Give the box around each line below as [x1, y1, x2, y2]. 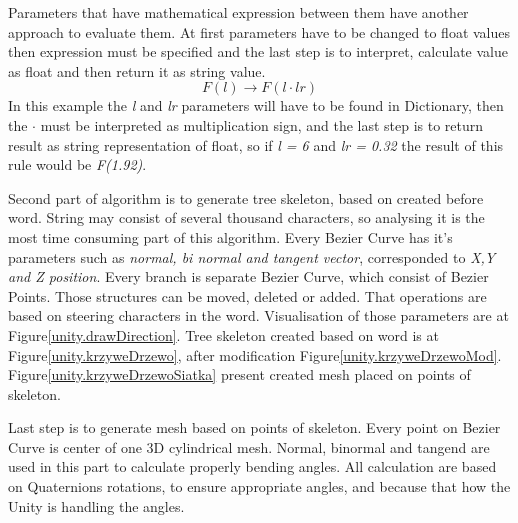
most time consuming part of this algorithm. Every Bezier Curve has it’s [8, 226, 453, 247]
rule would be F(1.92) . [8, 154, 147, 175]
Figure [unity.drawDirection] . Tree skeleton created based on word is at [8, 324, 439, 345]
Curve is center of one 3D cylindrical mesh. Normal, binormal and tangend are [8, 436, 490, 457]
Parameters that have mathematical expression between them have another [8, 2, 469, 22]
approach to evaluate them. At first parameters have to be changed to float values [8, 21, 511, 42]
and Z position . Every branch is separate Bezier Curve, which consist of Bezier [8, 266, 489, 287]
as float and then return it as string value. [8, 60, 266, 81]
